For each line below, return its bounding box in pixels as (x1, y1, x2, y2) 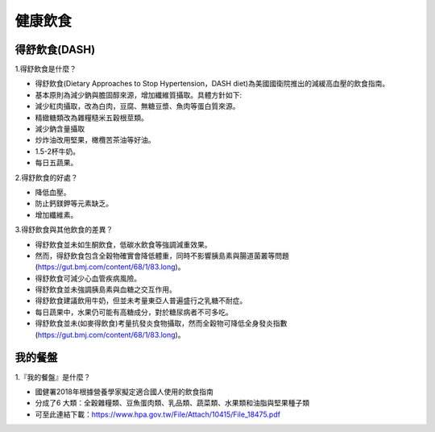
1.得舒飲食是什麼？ (14, 64, 77, 74)
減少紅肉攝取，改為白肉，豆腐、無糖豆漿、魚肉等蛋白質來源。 (35, 102, 240, 111)
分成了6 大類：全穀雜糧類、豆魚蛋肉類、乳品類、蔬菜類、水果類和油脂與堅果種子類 (35, 398, 310, 408)
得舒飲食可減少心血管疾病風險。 (35, 273, 141, 283)
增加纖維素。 (35, 210, 78, 219)
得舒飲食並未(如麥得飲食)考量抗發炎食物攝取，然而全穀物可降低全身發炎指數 (35, 318, 288, 328)
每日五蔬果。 (35, 158, 78, 168)
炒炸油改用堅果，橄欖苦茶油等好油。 (35, 135, 155, 145)
